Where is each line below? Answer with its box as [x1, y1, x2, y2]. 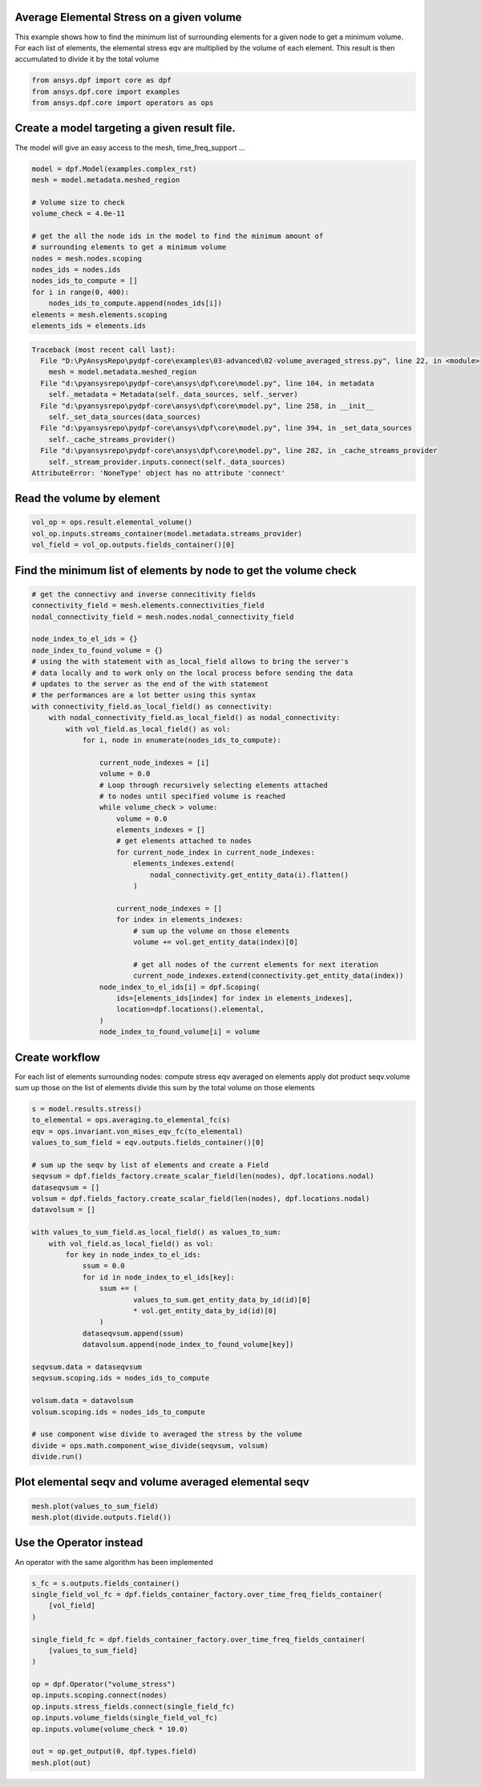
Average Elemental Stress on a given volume [14, 10, 242, 24]
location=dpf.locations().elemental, [116, 1005, 265, 1014]
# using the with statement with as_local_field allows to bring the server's [31, 657, 349, 666]
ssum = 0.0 [82, 1261, 126, 1271]
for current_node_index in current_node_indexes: [116, 847, 316, 857]
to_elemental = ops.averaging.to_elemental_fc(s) [31, 1115, 231, 1125]
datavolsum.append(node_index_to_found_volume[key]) [82, 1340, 294, 1349]
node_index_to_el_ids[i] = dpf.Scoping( [99, 982, 261, 992]
